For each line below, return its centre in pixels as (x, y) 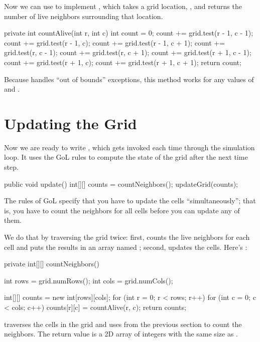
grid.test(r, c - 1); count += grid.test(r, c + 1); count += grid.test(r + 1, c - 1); (128, 52)
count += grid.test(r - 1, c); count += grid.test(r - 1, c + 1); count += (115, 42)
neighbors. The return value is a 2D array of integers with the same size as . (121, 334)
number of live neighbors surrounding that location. (84, 16)
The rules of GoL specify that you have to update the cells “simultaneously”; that (130, 201)
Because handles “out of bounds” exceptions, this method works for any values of (129, 79)
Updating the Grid (71, 123)
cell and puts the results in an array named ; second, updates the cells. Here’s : (126, 247)
